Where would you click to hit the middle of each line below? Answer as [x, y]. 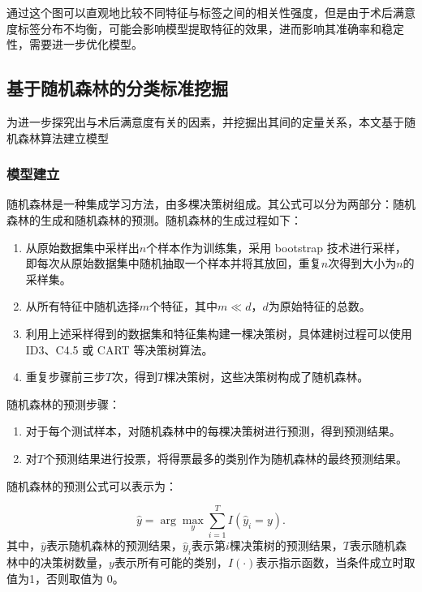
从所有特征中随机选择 [82, 306]
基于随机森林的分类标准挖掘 [117, 88]
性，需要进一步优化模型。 [75, 44]
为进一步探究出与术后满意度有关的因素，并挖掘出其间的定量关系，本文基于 [205, 121]
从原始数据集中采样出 [82, 247]
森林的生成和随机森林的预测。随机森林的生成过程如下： [154, 219]
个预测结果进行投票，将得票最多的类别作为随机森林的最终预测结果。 [225, 458]
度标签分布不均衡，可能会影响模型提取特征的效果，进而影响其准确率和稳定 [205, 28]
